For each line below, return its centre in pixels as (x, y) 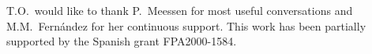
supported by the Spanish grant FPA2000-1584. (122, 41)
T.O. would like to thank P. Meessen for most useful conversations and (180, 10)
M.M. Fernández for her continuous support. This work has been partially (186, 25)
